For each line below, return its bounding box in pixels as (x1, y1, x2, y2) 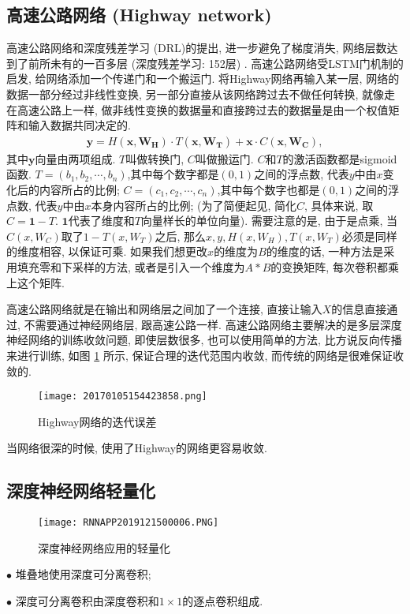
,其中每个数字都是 (127, 166, 219, 182)
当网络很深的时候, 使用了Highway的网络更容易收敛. (6, 440, 267, 456)
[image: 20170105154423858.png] (38, 391, 207, 402)
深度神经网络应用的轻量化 (38, 539, 170, 556)
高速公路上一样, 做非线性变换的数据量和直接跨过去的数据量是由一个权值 (17, 101, 389, 118)
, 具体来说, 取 (304, 197, 374, 213)
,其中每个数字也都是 (217, 181, 320, 197)
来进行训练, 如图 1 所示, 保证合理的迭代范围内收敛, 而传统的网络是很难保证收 (6, 346, 404, 363)
